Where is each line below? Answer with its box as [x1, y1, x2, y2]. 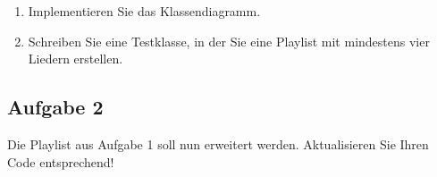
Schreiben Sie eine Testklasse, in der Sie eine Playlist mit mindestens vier [28, 31, 430, 50]
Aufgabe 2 [7, 93, 104, 121]
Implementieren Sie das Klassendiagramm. [28, 2, 261, 20]
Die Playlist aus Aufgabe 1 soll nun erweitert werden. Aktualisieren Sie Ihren [7, 134, 429, 153]
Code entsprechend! [7, 152, 114, 171]
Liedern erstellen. [28, 49, 123, 68]
